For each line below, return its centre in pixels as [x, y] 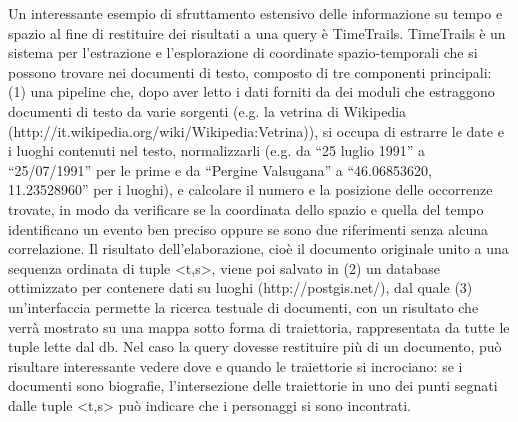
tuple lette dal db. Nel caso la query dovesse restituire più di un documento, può [255, 346]
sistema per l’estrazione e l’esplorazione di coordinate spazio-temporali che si [243, 52]
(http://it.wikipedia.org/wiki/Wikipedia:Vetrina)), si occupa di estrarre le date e [256, 130]
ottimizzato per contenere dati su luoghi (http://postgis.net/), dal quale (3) [240, 287]
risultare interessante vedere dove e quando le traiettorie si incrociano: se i [235, 365]
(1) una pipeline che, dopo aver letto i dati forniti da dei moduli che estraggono [251, 91]
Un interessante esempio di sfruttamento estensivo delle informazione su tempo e [255, 13]
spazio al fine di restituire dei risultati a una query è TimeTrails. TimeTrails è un [257, 32]
